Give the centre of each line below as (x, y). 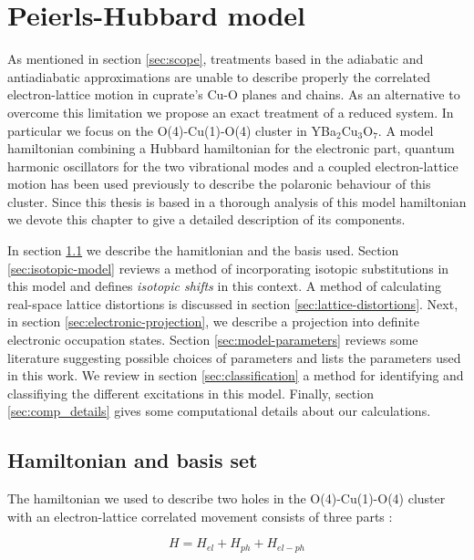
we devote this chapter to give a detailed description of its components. (206, 219)
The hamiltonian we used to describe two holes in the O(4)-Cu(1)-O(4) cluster (227, 498)
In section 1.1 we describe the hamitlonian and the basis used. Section (203, 250)
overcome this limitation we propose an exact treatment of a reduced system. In (231, 112)
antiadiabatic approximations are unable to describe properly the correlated (219, 76)
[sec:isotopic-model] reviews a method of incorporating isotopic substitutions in (228, 268)
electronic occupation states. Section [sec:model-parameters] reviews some (213, 340)
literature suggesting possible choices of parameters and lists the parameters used (234, 357)
